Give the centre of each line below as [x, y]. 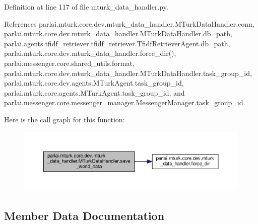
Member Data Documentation [84, 215]
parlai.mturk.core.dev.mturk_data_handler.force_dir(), [90, 53]
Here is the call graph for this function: [64, 119]
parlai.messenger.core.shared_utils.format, [69, 63]
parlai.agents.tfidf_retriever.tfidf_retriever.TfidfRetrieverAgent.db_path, [117, 43]
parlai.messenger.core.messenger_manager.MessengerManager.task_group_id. [125, 102]
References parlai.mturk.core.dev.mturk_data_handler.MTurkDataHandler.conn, [129, 23]
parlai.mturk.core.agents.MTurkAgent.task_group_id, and [94, 92]
